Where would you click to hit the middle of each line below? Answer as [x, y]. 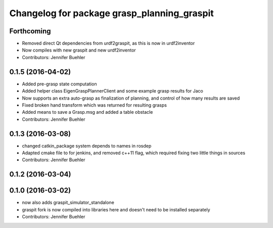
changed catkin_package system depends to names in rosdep [87, 146]
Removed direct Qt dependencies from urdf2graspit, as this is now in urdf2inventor [108, 43]
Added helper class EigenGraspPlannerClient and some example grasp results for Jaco [112, 91]
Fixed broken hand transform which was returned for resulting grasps [94, 105]
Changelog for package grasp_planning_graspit [112, 13]
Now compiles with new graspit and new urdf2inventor [79, 50]
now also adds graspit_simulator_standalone [68, 203]
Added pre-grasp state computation [59, 84]
